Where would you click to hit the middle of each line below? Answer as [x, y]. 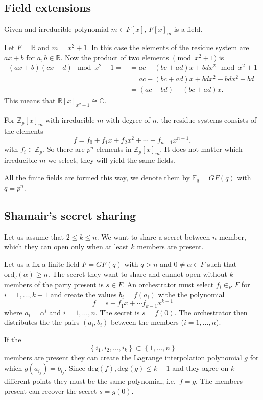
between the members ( [147, 322]
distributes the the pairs [42, 322]
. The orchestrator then [211, 312]
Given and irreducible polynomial [56, 29]
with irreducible [70, 120]
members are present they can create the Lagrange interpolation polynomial [123, 357]
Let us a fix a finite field [42, 263]
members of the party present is [54, 284]
